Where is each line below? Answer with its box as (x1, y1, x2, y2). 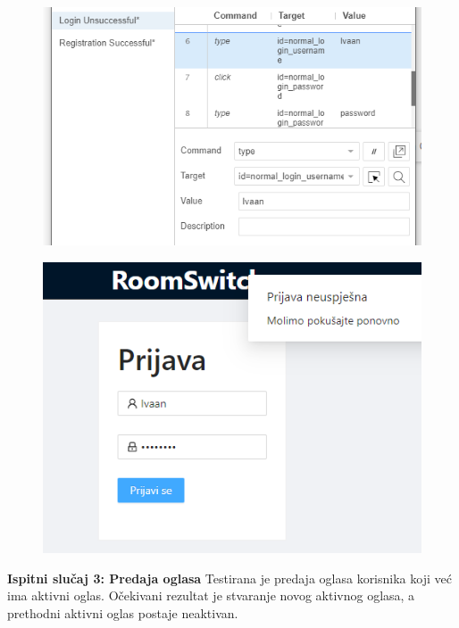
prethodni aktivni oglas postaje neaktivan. (7, 603, 238, 622)
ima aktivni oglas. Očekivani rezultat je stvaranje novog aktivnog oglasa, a (7, 586, 415, 605)
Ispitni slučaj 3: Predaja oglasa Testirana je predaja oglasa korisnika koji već (7, 568, 452, 587)
